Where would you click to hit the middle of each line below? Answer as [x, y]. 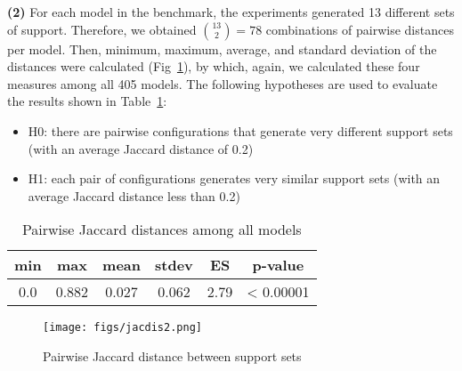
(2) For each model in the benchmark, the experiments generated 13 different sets [231, 12]
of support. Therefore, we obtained [102, 29]
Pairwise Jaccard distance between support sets [172, 356]
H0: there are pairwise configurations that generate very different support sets [240, 130]
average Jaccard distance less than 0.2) [134, 195]
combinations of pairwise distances [360, 29]
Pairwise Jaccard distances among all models [162, 230]
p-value [278, 265]
